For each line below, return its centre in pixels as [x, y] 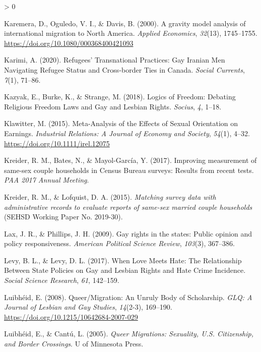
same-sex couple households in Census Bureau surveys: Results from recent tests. [129, 170]
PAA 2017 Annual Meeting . [47, 180]
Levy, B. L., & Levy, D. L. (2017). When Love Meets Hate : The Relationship [123, 260]
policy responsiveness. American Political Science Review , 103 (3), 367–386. [119, 243]
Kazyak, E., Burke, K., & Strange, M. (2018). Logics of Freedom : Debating [120, 97]
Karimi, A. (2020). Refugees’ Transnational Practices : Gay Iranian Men [115, 60]
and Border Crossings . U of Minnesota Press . [74, 344]
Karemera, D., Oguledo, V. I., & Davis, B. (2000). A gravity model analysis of [125, 23]
